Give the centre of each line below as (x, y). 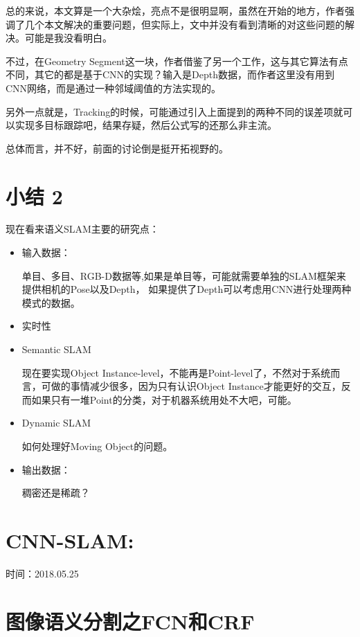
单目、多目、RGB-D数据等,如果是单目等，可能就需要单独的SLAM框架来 (184, 275)
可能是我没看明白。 (68, 38)
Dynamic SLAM (56, 423)
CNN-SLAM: (70, 540)
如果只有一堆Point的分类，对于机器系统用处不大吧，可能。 (164, 399)
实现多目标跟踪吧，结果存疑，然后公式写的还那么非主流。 (146, 125)
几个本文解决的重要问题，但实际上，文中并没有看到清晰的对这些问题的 (184, 24)
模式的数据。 (51, 302)
